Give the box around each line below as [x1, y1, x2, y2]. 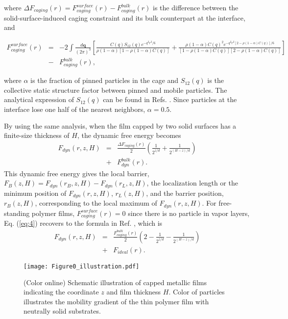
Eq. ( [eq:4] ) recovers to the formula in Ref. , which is [4, 218, 163, 228]
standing [4, 208, 30, 218]
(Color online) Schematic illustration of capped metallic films [24, 277, 207, 287]
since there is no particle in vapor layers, [128, 208, 250, 218]
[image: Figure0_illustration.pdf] [24, 263, 140, 270]
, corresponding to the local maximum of [35, 198, 157, 208]
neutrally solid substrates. [24, 306, 101, 316]
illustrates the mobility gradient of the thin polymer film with [24, 296, 209, 306]
